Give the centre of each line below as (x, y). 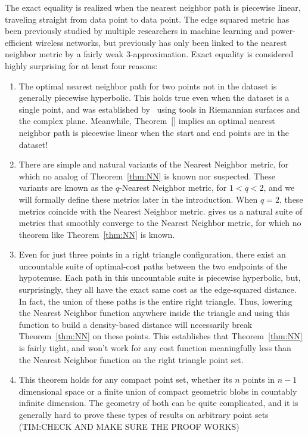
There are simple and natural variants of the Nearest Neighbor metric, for (154, 164)
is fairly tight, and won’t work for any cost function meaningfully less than (155, 348)
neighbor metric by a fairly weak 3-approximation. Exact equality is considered (149, 54)
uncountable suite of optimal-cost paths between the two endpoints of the (153, 266)
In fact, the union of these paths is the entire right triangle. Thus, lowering (155, 301)
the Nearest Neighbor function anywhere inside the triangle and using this (154, 313)
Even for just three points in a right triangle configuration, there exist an (152, 254)
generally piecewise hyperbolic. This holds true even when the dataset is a (154, 97)
